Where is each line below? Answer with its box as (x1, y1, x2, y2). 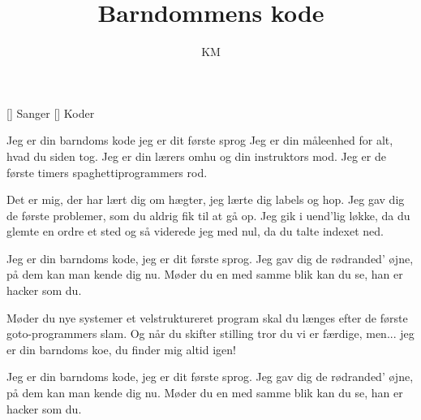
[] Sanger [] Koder (6, 104, 95, 121)
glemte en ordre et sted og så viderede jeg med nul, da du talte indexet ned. (6, 223, 384, 240)
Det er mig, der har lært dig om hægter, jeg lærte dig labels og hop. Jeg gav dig (6, 191, 405, 208)
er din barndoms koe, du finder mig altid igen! (6, 340, 236, 357)
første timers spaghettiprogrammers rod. (6, 163, 208, 180)
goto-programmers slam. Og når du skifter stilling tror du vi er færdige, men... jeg (6, 325, 415, 342)
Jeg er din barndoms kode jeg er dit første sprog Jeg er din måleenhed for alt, (6, 132, 393, 149)
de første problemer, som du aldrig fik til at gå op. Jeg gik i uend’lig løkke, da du (6, 206, 410, 223)
